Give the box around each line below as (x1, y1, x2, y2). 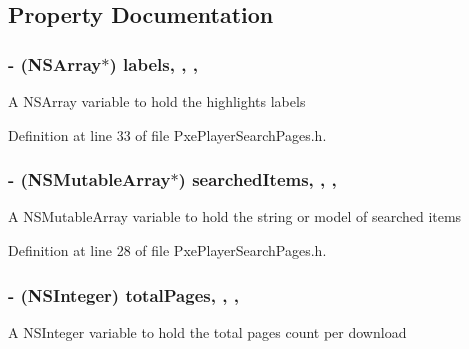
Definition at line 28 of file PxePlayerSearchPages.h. (8, 240, 327, 260)
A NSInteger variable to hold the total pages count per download (8, 321, 407, 342)
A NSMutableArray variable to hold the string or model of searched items (8, 206, 462, 227)
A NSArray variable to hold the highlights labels (8, 91, 306, 111)
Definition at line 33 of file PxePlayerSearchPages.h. (8, 124, 327, 145)
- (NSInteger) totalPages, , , (8, 282, 239, 307)
